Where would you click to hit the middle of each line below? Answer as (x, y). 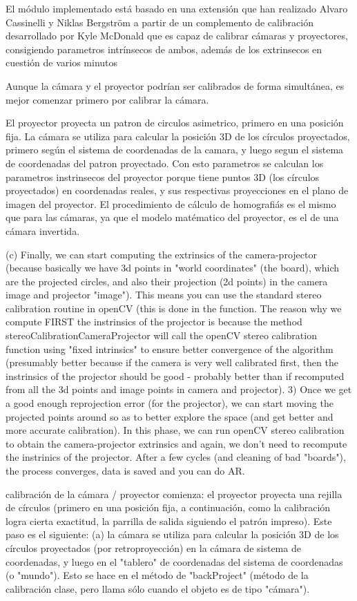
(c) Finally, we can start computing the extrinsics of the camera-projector (161, 254)
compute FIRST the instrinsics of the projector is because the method (154, 322)
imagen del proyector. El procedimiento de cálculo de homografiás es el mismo (171, 203)
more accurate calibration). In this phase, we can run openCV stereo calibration (175, 430)
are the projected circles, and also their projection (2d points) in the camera (167, 281)
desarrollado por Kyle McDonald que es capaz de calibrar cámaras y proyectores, (177, 36)
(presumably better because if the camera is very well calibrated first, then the (172, 362)
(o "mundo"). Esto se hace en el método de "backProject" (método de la (157, 575)
